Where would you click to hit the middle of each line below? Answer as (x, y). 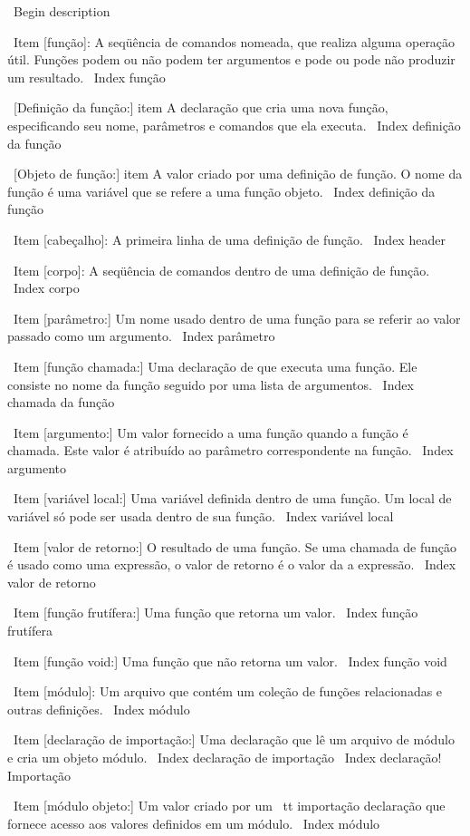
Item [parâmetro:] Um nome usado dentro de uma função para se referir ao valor (237, 318)
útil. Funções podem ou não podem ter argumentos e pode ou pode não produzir (231, 59)
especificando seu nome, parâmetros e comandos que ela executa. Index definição (234, 125)
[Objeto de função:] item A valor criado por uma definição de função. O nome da (238, 174)
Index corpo (46, 288)
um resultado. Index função (86, 77)
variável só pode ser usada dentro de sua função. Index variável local (201, 516)
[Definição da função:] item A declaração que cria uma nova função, (201, 107)
